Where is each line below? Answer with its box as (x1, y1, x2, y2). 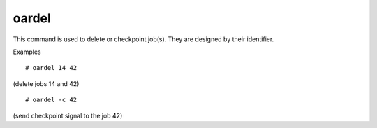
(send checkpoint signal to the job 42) (13, 111, 123, 120)
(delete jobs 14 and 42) (13, 79, 80, 87)
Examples (13, 48, 41, 56)
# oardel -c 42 (25, 96, 77, 104)
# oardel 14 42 (25, 64, 77, 72)
